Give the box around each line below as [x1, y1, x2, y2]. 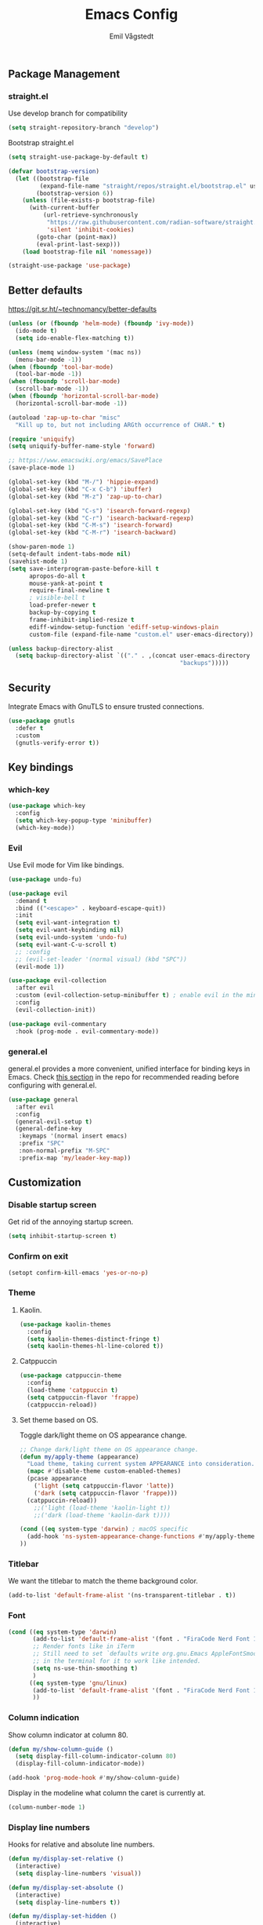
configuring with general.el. [8, 1080, 97, 1090]
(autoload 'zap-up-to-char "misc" [8, 414, 121, 422]
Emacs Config [85, 5, 178, 24]
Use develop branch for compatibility [8, 108, 128, 119]
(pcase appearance [27, 1474, 87, 1483]
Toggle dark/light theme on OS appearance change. [19, 1430, 188, 1440]
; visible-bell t [28, 594, 86, 602]
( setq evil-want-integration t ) [15, 919, 121, 927]
